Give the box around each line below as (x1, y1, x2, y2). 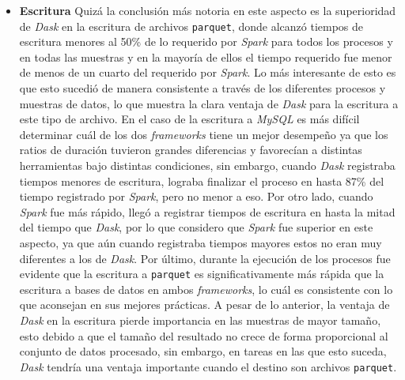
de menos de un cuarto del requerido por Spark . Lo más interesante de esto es (19, 64, 396, 81)
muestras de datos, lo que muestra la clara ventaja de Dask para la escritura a (19, 95, 399, 111)
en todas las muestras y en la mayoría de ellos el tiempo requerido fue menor (19, 48, 392, 65)
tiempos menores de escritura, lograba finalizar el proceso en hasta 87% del (19, 172, 384, 189)
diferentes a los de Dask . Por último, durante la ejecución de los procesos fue (19, 250, 391, 266)
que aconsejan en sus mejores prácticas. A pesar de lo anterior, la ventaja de (19, 296, 390, 313)
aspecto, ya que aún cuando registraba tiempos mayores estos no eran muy (19, 234, 382, 250)
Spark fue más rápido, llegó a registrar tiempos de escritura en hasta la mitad (19, 203, 396, 220)
